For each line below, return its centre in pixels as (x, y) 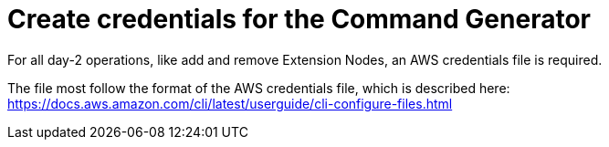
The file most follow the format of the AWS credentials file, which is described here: (259, 88)
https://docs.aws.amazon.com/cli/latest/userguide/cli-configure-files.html (230, 103)
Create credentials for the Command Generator (299, 19)
